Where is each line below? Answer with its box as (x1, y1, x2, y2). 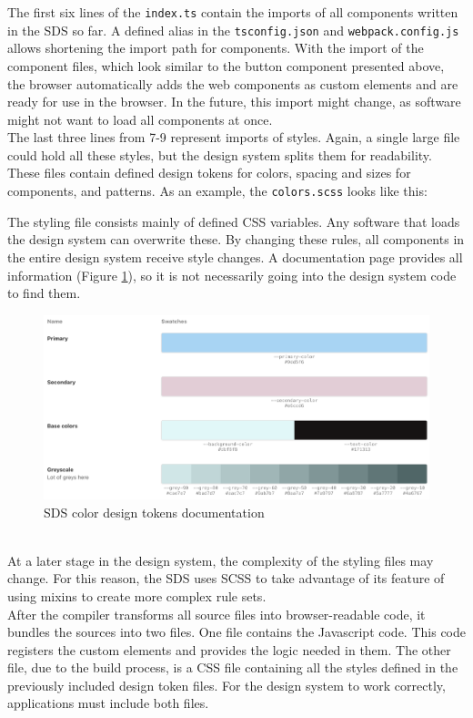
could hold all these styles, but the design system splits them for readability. (7, 145, 432, 164)
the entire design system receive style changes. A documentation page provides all (7, 247, 463, 266)
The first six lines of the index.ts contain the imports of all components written (7, 3, 458, 21)
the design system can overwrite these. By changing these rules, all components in (7, 230, 465, 249)
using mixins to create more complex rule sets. (7, 586, 267, 605)
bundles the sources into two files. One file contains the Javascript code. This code (7, 622, 466, 641)
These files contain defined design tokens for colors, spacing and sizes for (7, 163, 411, 182)
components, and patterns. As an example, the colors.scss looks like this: (7, 181, 428, 200)
